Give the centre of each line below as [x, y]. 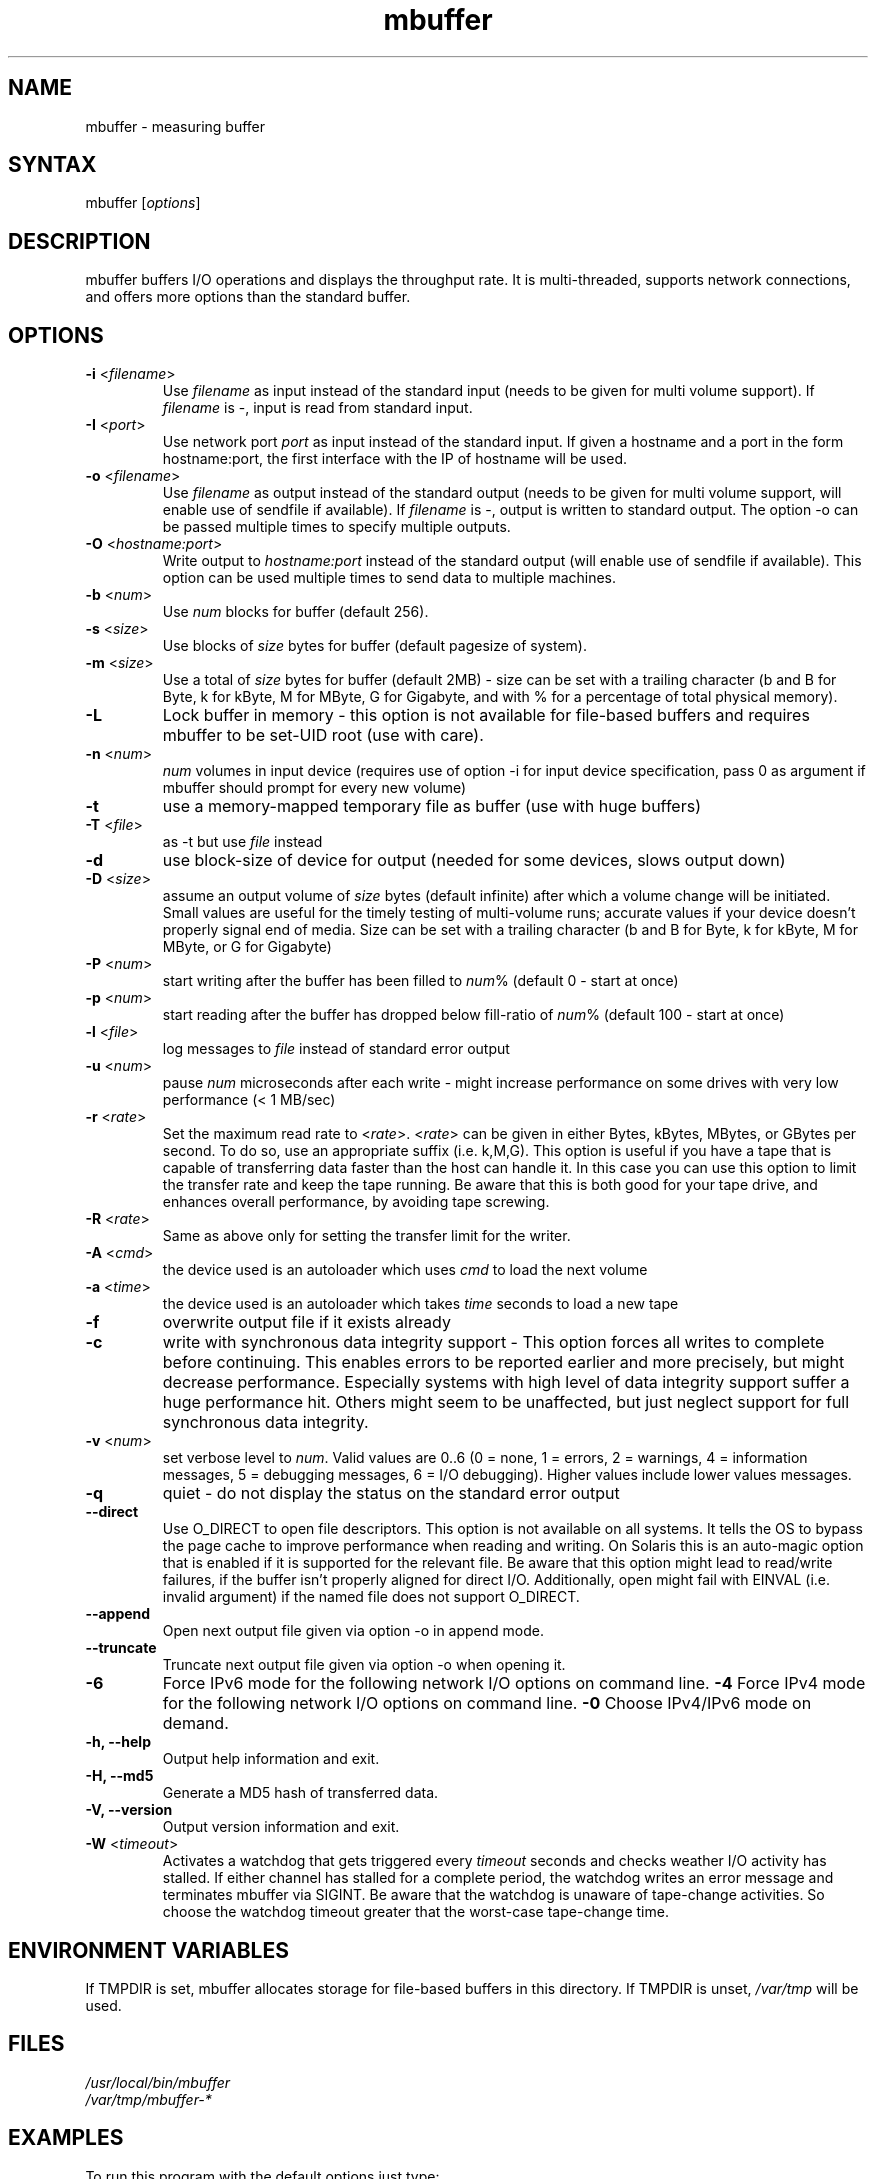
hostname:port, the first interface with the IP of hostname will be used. [394, 459]
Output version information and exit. [281, 1827]
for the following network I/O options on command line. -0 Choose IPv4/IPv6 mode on [487, 1703]
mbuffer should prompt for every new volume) [314, 788]
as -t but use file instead [242, 842]
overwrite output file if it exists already [306, 1322]
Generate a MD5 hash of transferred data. [300, 1793]
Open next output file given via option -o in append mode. [353, 1631]
